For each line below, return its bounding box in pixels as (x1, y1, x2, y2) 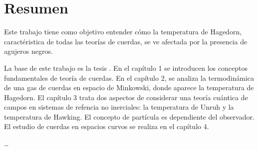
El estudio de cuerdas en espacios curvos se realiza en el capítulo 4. (4, 121, 209, 132)
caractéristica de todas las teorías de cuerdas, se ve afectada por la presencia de (4, 36, 248, 46)
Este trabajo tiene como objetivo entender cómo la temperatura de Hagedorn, (4, 26, 242, 37)
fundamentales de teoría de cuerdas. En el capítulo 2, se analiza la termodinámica (4, 72, 255, 83)
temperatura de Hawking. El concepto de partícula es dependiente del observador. (4, 111, 255, 122)
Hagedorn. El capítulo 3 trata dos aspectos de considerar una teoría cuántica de (4, 92, 248, 102)
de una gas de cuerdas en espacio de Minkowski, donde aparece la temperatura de (4, 82, 254, 93)
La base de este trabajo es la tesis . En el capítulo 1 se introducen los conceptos (4, 62, 248, 73)
